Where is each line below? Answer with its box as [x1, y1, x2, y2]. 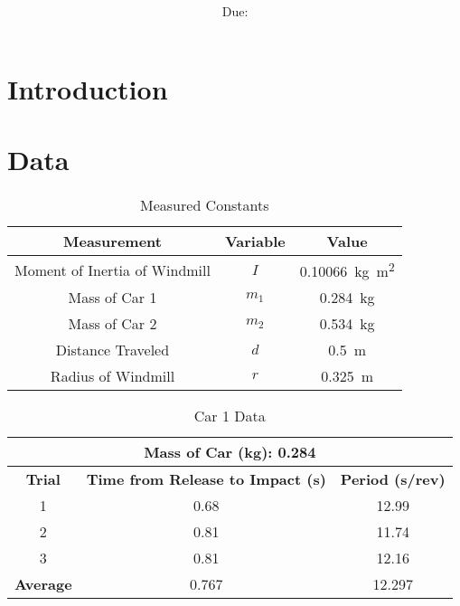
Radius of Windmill [50, 365, 175, 387]
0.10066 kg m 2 [299, 258, 395, 282]
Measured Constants [140, 194, 269, 216]
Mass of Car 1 [68, 287, 157, 308]
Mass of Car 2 [68, 313, 157, 335]
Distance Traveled [55, 339, 170, 361]
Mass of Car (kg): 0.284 [144, 441, 316, 463]
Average [14, 573, 72, 595]
